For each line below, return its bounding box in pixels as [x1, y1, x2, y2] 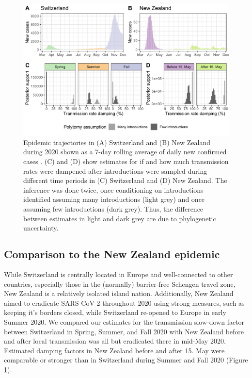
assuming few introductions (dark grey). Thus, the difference [23, 203, 204, 214]
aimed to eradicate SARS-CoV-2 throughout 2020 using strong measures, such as [4, 297, 245, 308]
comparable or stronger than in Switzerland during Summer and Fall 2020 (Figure [4, 355, 248, 365]
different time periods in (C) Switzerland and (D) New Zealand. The [23, 175, 227, 185]
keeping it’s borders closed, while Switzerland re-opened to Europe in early [4, 307, 226, 317]
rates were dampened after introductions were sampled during [23, 165, 207, 176]
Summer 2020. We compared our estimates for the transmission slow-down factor [4, 316, 245, 327]
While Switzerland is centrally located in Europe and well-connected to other [4, 269, 233, 279]
